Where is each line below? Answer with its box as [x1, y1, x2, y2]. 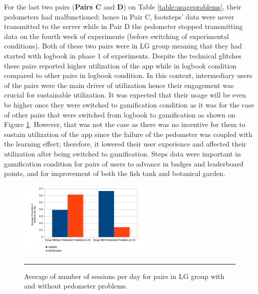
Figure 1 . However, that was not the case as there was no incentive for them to [4, 119, 246, 129]
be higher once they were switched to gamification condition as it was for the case [4, 99, 255, 109]
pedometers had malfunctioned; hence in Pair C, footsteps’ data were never [4, 11, 235, 21]
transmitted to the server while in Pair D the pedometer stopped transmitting [4, 21, 243, 31]
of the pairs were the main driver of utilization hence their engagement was [4, 79, 234, 90]
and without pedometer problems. [24, 280, 128, 291]
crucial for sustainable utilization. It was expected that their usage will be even [4, 89, 246, 100]
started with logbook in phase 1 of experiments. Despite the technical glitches [4, 50, 242, 60]
